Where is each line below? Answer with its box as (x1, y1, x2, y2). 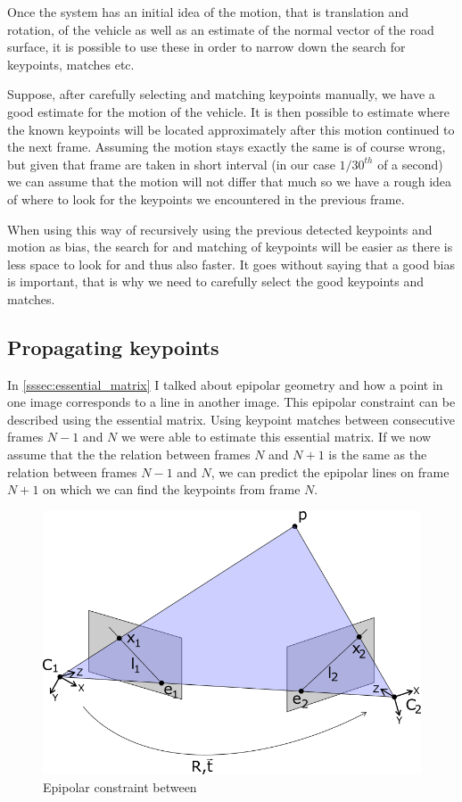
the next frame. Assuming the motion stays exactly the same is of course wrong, (7, 137, 446, 156)
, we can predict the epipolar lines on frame (210, 462, 450, 481)
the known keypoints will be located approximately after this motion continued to (7, 120, 455, 138)
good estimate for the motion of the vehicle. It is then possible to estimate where (7, 102, 450, 120)
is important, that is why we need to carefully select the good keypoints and (7, 272, 425, 291)
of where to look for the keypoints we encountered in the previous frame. (7, 189, 405, 208)
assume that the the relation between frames (7, 445, 251, 464)
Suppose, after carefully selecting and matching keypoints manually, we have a (7, 85, 435, 103)
